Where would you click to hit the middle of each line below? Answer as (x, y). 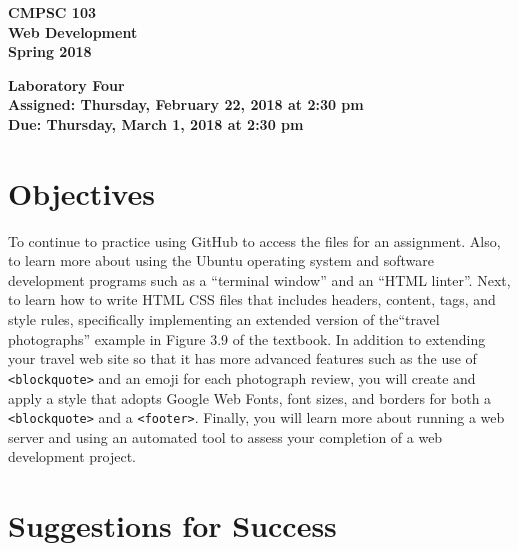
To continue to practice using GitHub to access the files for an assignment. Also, (254, 240)
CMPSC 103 (52, 12)
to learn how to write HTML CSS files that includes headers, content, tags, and (252, 299)
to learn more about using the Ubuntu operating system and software (221, 260)
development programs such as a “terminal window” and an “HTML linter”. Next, (259, 279)
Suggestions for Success (172, 525)
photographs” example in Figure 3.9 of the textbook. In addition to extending (247, 338)
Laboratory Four (66, 84)
